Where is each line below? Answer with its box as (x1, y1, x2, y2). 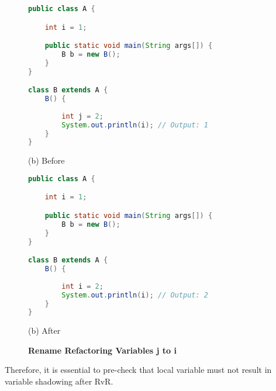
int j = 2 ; (61, 112, 103, 120)
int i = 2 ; (61, 282, 103, 290)
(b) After (28, 324, 61, 337)
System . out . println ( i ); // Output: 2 (61, 290, 208, 299)
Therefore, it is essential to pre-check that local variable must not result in (5, 364, 272, 376)
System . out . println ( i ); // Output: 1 (61, 120, 208, 129)
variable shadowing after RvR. (5, 375, 113, 387)
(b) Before (28, 154, 65, 167)
